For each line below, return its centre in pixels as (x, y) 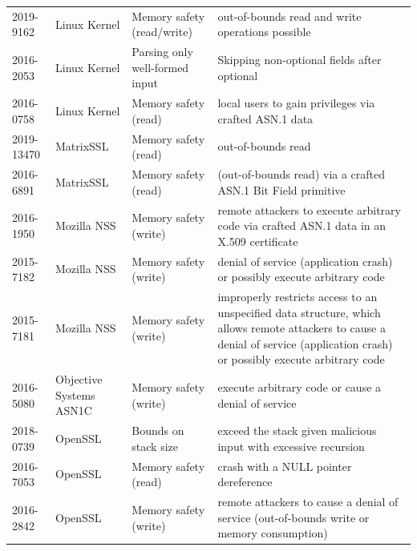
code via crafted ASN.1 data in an (302, 225)
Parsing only (162, 52)
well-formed (160, 67)
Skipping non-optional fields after (300, 59)
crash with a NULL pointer (285, 466)
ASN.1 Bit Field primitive (281, 189)
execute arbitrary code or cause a (300, 387)
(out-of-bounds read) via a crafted (302, 174)
